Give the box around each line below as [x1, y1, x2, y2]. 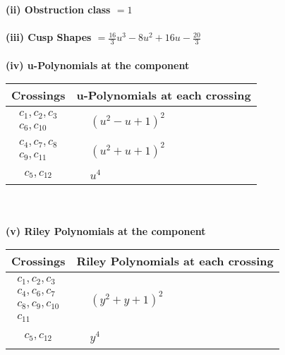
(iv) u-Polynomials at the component [6, 57, 190, 72]
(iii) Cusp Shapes [6, 30, 92, 44]
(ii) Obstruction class [6, 2, 111, 16]
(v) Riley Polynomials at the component [6, 223, 206, 238]
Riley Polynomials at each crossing [76, 253, 274, 270]
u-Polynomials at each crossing [76, 87, 251, 104]
